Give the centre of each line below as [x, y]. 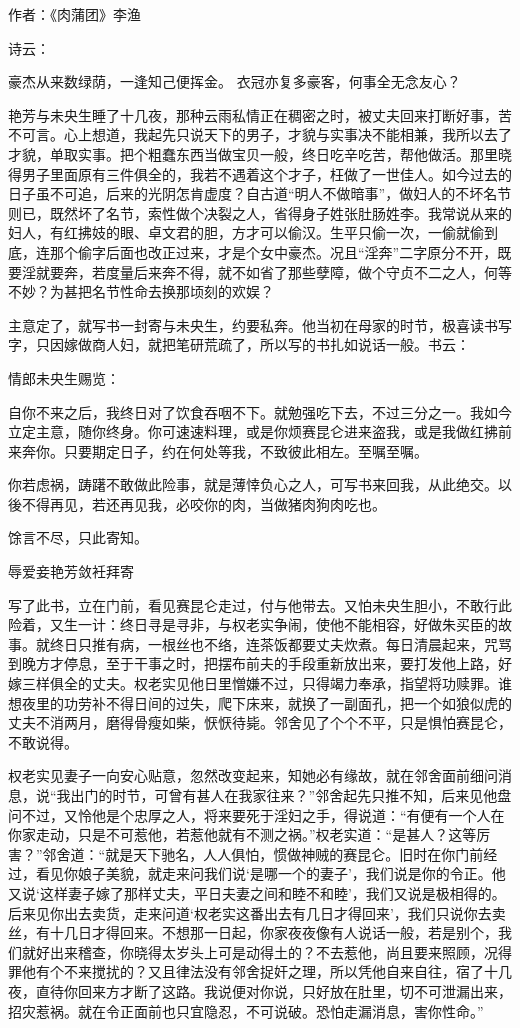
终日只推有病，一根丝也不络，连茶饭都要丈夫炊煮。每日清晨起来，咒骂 [280, 643]
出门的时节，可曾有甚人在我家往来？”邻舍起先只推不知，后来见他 [284, 795]
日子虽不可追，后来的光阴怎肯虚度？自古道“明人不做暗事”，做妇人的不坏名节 [260, 193]
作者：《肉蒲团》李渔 [74, 14]
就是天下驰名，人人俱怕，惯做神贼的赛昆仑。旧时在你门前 [294, 853]
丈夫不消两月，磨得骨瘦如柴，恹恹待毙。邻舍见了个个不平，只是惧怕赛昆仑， [260, 722]
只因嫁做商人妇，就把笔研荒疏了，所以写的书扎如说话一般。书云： [252, 344]
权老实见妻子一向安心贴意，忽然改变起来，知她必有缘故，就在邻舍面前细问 [253, 775]
